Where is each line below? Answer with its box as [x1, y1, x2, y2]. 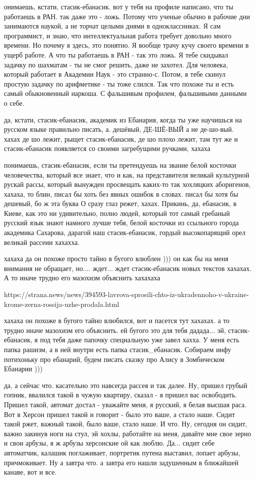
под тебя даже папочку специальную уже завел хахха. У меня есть [40, 334, 239, 345]
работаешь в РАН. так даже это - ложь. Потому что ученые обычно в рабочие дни [4, 11, 250, 21]
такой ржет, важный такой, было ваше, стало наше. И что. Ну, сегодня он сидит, [4, 419, 247, 429]
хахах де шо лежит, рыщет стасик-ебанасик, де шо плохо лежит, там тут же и [4, 133, 238, 144]
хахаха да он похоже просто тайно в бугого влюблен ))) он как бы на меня [4, 253, 228, 264]
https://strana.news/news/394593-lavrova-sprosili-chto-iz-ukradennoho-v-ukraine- [4, 289, 249, 300]
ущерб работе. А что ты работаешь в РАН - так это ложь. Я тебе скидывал [4, 49, 228, 60]
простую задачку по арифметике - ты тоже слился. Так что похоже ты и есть [4, 78, 234, 89]
